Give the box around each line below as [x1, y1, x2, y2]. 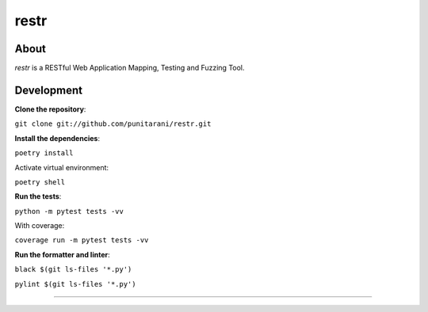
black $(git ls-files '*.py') [14, 265, 132, 274]
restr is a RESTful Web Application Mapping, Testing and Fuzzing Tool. [14, 63, 245, 73]
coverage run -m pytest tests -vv [14, 236, 149, 245]
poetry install [14, 149, 75, 158]
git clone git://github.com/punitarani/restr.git [14, 120, 212, 128]
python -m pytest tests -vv [14, 207, 124, 215]
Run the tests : [14, 192, 62, 201]
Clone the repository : [14, 104, 86, 114]
